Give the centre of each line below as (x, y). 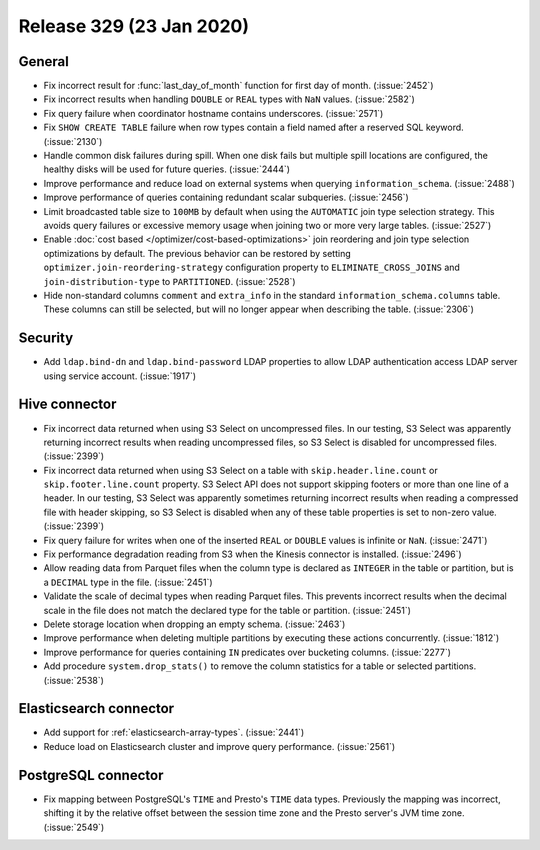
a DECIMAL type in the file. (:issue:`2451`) (128, 582)
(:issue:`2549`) (74, 827)
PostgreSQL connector (91, 775)
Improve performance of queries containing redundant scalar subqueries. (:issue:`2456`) (226, 197)
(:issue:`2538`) (74, 680)
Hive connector (67, 404)
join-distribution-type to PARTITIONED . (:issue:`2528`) (169, 281)
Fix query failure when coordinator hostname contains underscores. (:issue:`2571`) (213, 113)
